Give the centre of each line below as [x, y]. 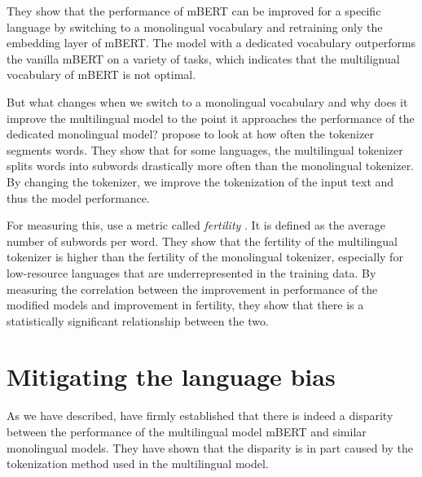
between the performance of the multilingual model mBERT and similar [187, 431]
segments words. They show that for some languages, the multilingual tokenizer [205, 149]
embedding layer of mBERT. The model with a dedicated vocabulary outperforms [211, 43]
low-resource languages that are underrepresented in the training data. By [191, 272]
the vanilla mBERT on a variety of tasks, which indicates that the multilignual [203, 58]
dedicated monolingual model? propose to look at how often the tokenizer [190, 134]
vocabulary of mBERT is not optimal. [101, 74]
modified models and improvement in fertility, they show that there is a [185, 305]
